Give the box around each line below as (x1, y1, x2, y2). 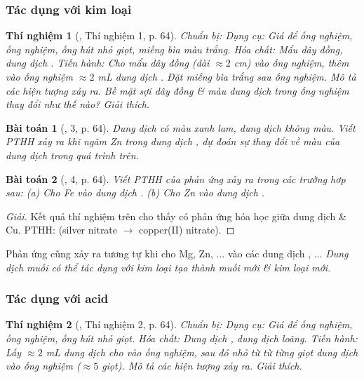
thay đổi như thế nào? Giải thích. (6, 97, 150, 112)
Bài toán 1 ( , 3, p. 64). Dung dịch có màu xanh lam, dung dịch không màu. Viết (6, 120, 356, 135)
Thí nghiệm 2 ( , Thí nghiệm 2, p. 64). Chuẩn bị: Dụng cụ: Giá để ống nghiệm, (6, 317, 353, 332)
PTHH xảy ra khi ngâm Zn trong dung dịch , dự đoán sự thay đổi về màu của (6, 134, 340, 149)
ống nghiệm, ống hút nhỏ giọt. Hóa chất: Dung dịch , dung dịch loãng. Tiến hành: (6, 330, 358, 345)
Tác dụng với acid (6, 290, 109, 307)
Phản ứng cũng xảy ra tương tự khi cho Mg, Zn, (6, 245, 213, 260)
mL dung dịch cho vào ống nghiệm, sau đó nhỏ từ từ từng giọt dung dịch (46, 344, 358, 359)
